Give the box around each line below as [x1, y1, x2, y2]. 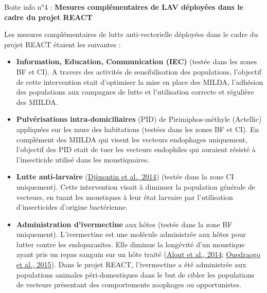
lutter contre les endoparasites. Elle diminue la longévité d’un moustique [16, 239, 245, 249]
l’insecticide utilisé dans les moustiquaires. [16, 154, 150, 164]
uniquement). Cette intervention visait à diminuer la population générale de [16, 181, 255, 192]
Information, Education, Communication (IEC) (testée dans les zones [16, 56, 257, 67]
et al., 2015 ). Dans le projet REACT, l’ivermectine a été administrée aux [16, 259, 246, 270]
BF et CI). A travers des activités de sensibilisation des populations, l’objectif [16, 66, 262, 77]
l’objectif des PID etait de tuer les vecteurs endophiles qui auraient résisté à [16, 144, 256, 155]
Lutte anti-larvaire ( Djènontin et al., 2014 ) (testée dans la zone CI [16, 171, 234, 182]
